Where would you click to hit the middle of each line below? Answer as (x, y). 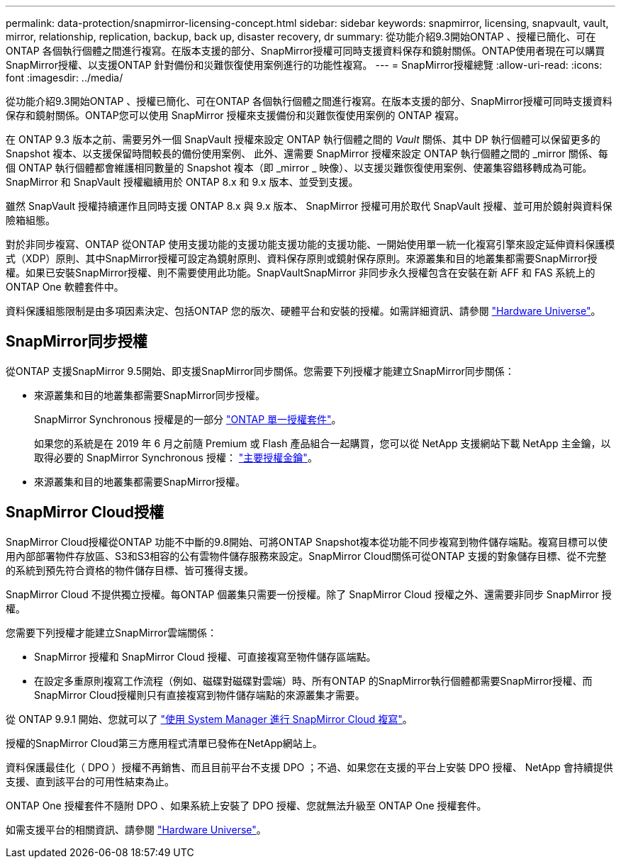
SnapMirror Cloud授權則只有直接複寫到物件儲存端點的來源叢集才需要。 (200, 695)
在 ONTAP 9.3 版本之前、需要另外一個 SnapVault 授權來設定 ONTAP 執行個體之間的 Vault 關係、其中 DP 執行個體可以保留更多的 (303, 139)
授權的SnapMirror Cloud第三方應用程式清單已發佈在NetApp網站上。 (164, 743)
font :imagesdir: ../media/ (65, 78)
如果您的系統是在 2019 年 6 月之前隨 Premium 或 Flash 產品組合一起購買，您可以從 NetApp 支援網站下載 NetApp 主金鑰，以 (323, 443)
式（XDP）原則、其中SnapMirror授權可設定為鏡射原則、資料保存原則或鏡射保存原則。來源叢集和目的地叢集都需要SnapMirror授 (302, 258)
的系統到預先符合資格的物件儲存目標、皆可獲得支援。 (130, 570)
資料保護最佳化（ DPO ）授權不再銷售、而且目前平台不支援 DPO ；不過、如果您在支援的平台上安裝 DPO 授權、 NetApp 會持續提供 (309, 767)
